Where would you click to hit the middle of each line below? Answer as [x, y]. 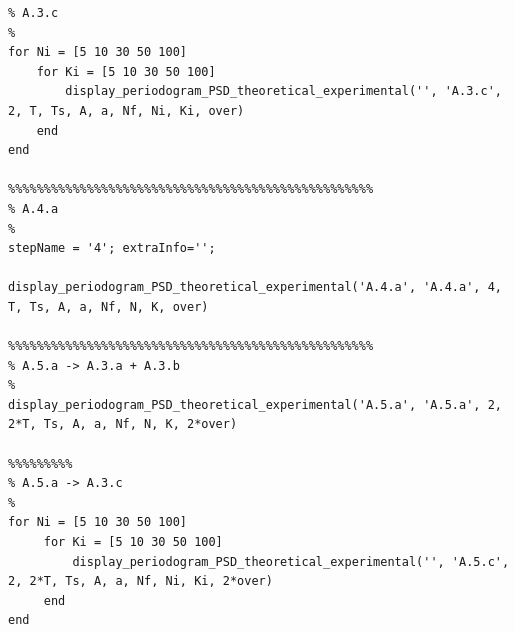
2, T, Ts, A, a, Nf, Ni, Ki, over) [126, 110]
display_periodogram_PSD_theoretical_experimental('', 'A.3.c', [283, 91]
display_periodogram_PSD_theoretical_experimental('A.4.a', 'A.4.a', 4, [255, 287]
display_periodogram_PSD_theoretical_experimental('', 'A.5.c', [291, 561]
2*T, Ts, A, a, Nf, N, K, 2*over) [123, 424]
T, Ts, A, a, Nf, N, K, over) [108, 306]
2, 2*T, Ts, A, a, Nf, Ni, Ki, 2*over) [140, 581]
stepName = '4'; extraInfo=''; [112, 248]
